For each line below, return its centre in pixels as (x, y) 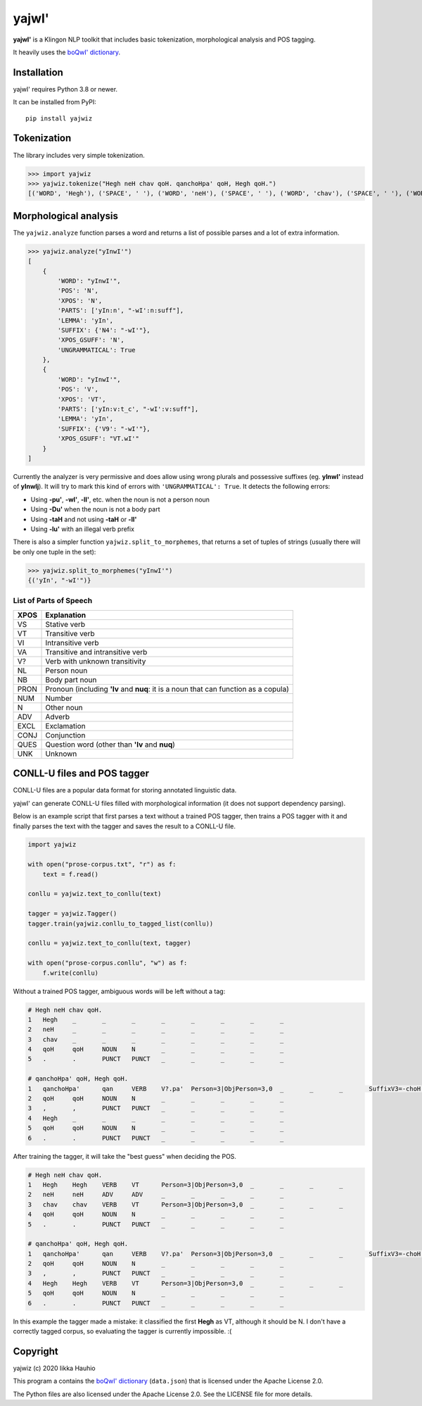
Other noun (64, 707)
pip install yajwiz (59, 118)
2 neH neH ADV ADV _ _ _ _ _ (156, 1195)
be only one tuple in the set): (55, 552)
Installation (38, 72)
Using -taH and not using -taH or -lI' (84, 519)
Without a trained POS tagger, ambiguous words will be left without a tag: (119, 991)
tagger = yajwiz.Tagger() (72, 914)
